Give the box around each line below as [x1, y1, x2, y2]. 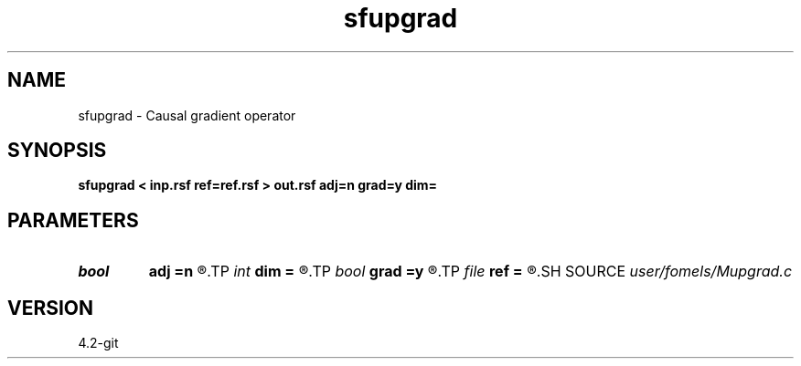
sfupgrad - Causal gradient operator [78, 107, 296, 123]
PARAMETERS [7, 208, 139, 232]
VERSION [7, 296, 94, 319]
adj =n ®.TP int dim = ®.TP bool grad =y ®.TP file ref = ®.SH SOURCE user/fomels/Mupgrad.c [148, 262, 793, 281]
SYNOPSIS [7, 139, 107, 162]
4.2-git [78, 335, 119, 351]
